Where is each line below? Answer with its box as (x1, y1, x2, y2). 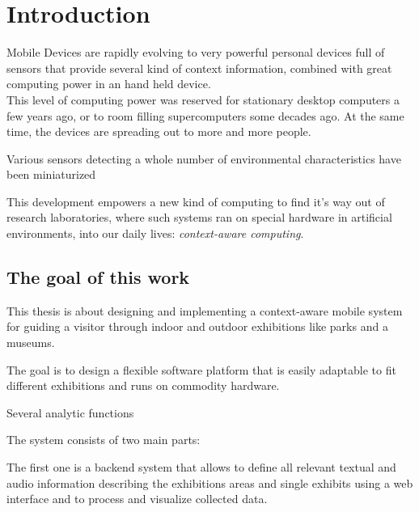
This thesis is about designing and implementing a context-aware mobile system (6, 302, 403, 319)
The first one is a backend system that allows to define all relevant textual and (6, 459, 396, 476)
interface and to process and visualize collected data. (6, 490, 268, 507)
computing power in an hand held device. (6, 75, 211, 92)
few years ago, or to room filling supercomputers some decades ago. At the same (6, 107, 404, 124)
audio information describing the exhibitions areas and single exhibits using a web (6, 474, 413, 491)
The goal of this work (6, 264, 190, 290)
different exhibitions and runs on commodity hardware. (6, 377, 280, 394)
